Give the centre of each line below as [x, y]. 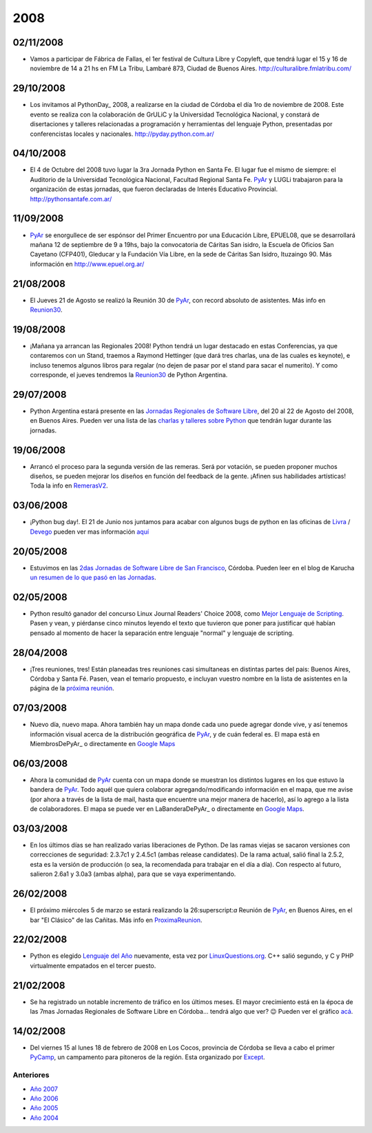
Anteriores [31, 1075]
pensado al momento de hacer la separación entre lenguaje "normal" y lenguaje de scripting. [162, 633]
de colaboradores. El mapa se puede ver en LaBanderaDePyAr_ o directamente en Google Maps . [167, 809]
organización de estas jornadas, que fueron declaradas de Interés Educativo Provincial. [154, 189]
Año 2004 [44, 1118]
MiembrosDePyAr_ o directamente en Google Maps [103, 744]
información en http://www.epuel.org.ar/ [87, 264]
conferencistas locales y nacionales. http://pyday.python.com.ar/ [122, 134]
